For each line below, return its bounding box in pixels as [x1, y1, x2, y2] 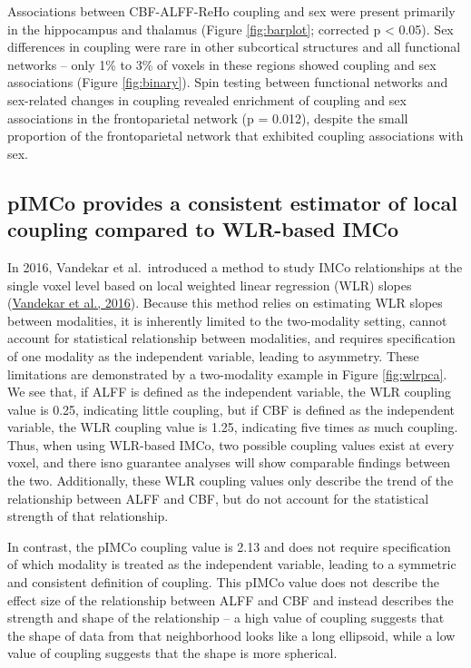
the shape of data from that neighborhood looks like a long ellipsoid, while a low [7, 625, 456, 644]
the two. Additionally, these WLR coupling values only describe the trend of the [7, 471, 454, 490]
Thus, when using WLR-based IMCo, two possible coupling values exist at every [7, 435, 455, 454]
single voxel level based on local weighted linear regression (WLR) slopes [7, 275, 412, 294]
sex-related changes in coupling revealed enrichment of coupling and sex [7, 90, 407, 109]
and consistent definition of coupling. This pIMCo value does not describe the [7, 573, 440, 592]
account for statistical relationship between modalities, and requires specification [7, 329, 456, 348]
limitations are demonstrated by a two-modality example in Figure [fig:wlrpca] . [7, 364, 447, 383]
